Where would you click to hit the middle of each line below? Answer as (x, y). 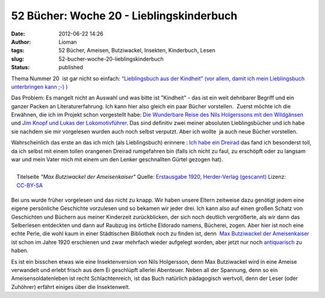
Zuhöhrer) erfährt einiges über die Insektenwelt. (71, 287)
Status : (20, 67)
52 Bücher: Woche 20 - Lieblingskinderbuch (124, 16)
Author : (21, 42)
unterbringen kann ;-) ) (40, 87)
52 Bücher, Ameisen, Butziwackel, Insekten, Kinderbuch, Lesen (137, 51)
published (71, 67)
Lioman (68, 42)
